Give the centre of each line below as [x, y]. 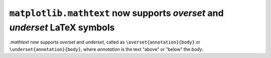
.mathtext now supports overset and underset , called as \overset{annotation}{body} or [105, 42]
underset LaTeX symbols [62, 27]
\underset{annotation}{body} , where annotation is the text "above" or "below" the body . [106, 49]
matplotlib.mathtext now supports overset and [116, 13]
